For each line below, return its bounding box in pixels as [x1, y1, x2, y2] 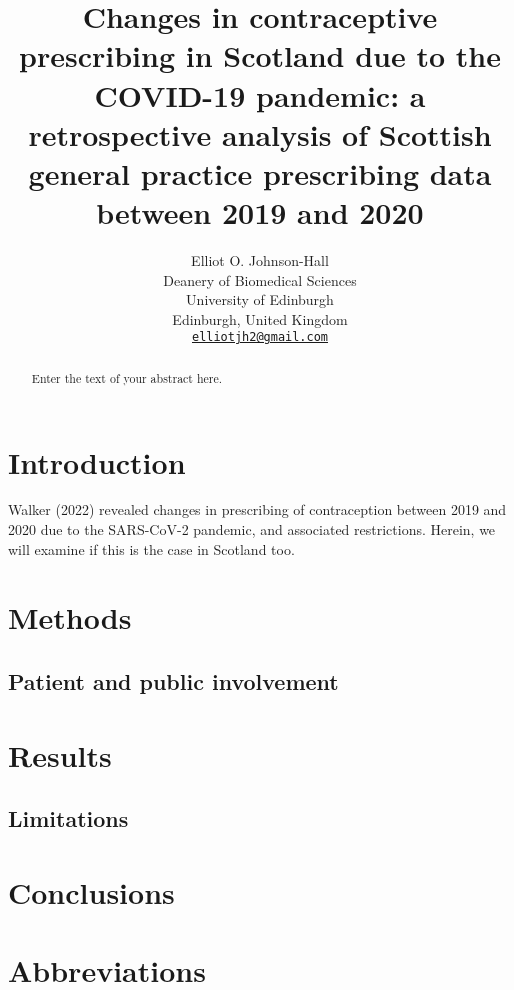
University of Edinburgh [186, 289, 334, 310]
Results [8, 734, 112, 775]
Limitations [8, 803, 129, 834]
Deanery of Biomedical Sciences [163, 269, 357, 290]
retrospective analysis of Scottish [28, 113, 492, 154]
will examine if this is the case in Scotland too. [8, 538, 295, 559]
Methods [8, 597, 132, 638]
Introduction [8, 441, 186, 482]
